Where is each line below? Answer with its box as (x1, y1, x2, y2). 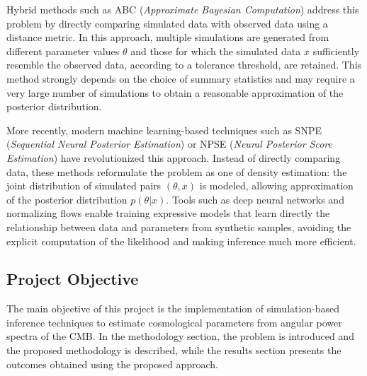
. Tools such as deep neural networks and (166, 192, 344, 206)
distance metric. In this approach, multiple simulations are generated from (6, 30, 329, 45)
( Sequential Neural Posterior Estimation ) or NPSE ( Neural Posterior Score (6, 136, 332, 151)
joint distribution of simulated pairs (6, 178, 162, 193)
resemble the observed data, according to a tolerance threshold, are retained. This (6, 57, 362, 72)
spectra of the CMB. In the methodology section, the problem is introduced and (6, 329, 354, 343)
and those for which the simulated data (130, 43, 301, 58)
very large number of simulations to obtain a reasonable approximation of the (6, 85, 344, 100)
